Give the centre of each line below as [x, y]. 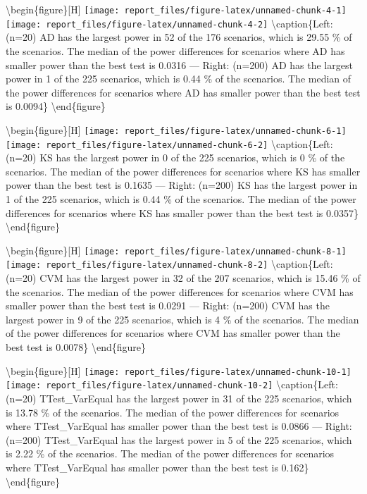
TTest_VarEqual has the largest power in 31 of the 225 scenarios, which [196, 398]
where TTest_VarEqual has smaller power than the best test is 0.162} [157, 467]
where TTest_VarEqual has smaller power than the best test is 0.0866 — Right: [179, 426]
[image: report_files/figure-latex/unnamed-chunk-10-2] [139, 386]
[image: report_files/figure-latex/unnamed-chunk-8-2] [137, 265]
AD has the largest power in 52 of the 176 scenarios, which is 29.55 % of [196, 37]
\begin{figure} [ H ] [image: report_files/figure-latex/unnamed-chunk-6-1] [176, 129]
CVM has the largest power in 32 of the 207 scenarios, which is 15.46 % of [200, 278]
